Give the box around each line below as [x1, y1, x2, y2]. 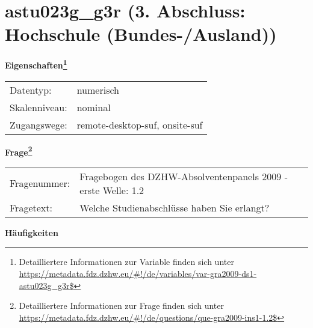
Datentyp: [10, 82, 52, 97]
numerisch [76, 82, 119, 97]
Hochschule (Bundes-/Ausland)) [5, 22, 277, 46]
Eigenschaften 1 [5, 57, 67, 71]
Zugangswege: [10, 117, 67, 132]
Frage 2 [5, 144, 33, 158]
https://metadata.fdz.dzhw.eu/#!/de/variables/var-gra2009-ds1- [19, 267, 257, 279]
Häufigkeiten [5, 226, 58, 238]
